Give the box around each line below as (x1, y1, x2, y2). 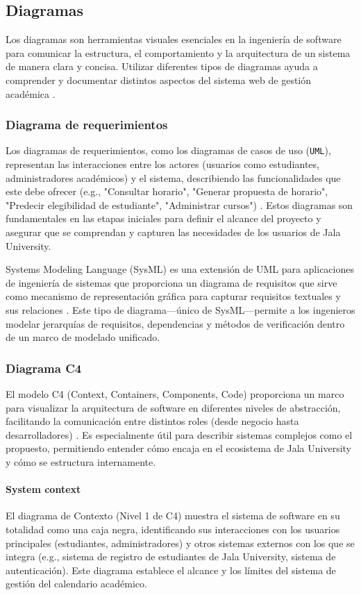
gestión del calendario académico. (6, 576, 147, 591)
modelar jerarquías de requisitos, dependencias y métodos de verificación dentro (6, 316, 345, 330)
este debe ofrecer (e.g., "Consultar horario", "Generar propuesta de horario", (6, 184, 328, 199)
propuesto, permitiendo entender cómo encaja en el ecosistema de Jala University (6, 441, 352, 455)
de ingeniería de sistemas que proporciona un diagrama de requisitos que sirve (6, 275, 337, 290)
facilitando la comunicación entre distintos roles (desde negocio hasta (6, 414, 299, 428)
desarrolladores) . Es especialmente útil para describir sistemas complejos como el (6, 427, 353, 442)
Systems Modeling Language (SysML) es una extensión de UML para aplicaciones (6, 262, 354, 276)
